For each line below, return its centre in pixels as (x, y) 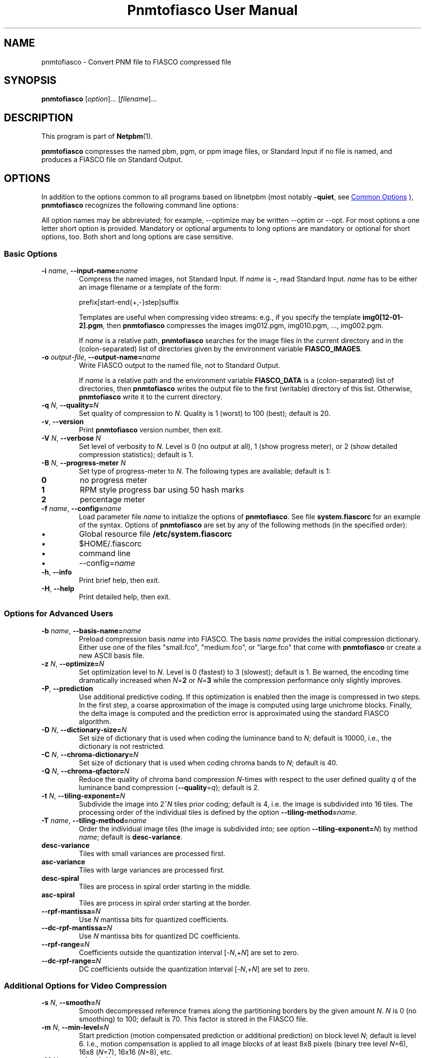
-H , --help (58, 588)
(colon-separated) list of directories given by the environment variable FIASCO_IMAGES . (221, 348)
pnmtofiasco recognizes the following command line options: (140, 205)
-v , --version (63, 421)
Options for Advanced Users (59, 614)
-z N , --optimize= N (73, 663)
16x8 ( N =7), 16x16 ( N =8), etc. (125, 1052)
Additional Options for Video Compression (85, 986)
